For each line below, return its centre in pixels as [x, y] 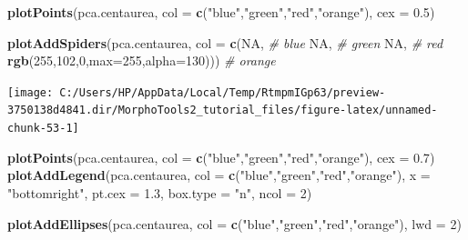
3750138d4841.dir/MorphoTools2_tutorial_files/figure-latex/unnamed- [223, 110]
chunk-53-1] [43, 129]
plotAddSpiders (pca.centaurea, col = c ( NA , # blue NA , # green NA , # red [225, 42]
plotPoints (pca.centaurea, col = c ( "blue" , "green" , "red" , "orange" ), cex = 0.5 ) [221, 12]
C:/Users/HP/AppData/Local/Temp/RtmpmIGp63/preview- [223, 92]
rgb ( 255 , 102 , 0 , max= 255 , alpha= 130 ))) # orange [142, 60]
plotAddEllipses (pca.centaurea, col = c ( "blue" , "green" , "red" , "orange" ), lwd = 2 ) [234, 223]
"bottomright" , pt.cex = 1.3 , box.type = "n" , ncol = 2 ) [160, 192]
